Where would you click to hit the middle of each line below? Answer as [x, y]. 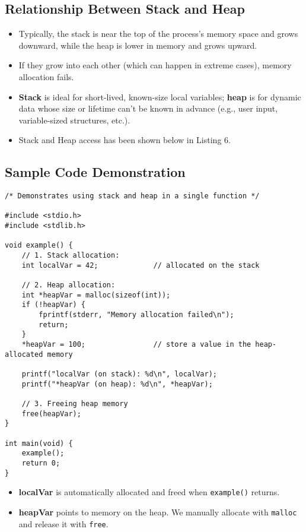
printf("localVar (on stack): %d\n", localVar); [119, 374]
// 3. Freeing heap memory [75, 403]
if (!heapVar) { [54, 305]
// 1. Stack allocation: [71, 256]
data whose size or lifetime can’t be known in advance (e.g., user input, [148, 108]
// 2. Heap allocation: [68, 285]
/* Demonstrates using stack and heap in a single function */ [132, 196]
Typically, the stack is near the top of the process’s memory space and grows [158, 34]
